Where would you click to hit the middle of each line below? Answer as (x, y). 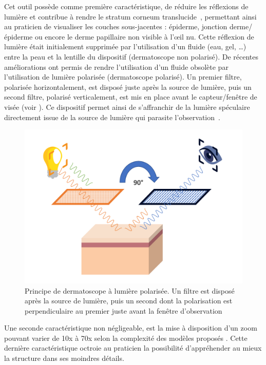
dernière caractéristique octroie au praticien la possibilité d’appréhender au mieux (133, 348)
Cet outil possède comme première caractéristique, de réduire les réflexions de (126, 6)
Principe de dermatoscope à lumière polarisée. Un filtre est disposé (130, 290)
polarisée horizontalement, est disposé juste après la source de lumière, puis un (128, 87)
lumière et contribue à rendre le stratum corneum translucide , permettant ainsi (130, 16)
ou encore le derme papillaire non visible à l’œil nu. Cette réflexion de (144, 36)
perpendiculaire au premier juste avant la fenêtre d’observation (123, 310)
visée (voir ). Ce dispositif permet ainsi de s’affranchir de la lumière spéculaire (127, 107)
